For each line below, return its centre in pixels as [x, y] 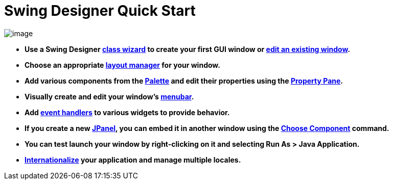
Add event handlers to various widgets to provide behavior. [127, 112]
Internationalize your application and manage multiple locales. [133, 160]
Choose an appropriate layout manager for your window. [122, 65]
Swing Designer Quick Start [100, 11]
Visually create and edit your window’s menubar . [109, 96]
